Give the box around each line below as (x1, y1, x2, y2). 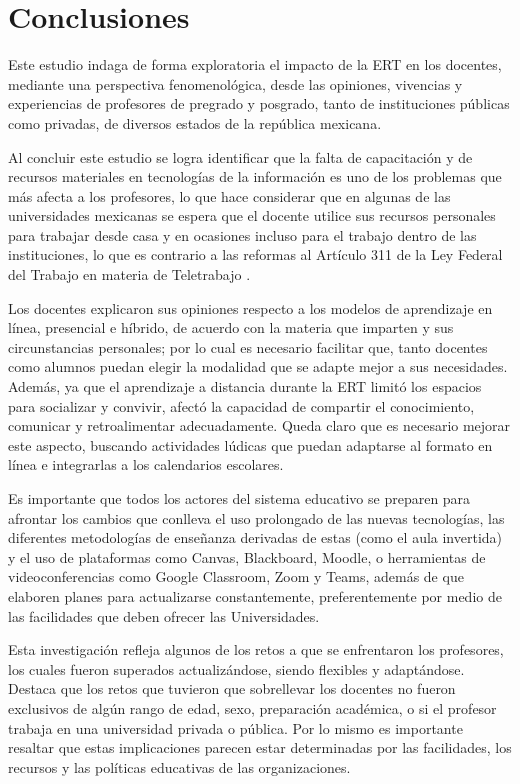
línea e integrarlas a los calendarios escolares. (8, 454, 284, 475)
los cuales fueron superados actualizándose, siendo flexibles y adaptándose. (8, 658, 465, 679)
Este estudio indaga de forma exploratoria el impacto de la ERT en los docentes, (8, 54, 502, 75)
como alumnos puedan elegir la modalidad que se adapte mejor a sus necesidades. (8, 356, 508, 377)
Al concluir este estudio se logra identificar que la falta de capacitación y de (8, 146, 473, 167)
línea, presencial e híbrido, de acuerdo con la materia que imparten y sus (8, 317, 454, 338)
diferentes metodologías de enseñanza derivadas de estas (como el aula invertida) (8, 527, 503, 548)
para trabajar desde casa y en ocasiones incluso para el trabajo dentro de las (8, 224, 477, 245)
